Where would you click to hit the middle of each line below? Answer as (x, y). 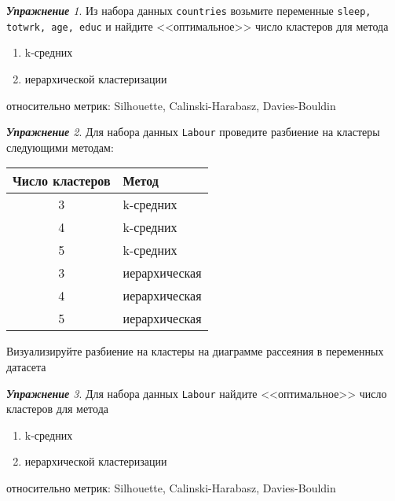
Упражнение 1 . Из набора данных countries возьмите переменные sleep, (189, 10)
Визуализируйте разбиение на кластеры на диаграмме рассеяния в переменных (195, 351)
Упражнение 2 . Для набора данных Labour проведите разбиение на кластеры (193, 132)
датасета (26, 366)
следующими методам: (60, 147)
